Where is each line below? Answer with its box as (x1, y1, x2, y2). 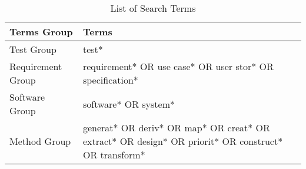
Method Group (9, 134, 71, 148)
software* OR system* (82, 97, 175, 111)
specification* (82, 73, 138, 87)
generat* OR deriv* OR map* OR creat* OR (82, 121, 270, 134)
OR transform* (82, 148, 145, 161)
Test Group (9, 42, 56, 56)
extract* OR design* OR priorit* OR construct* (82, 134, 283, 148)
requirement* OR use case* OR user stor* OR (82, 59, 274, 73)
